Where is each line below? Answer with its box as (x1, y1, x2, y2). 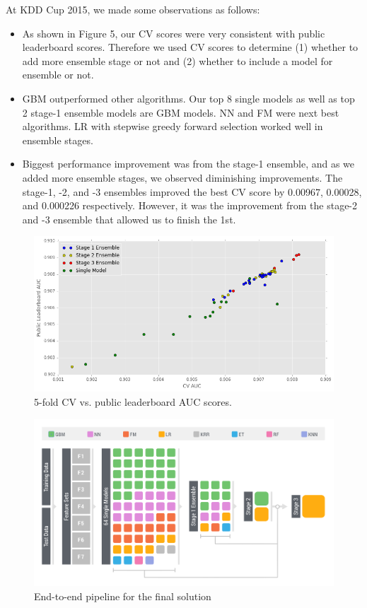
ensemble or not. (22, 67, 94, 82)
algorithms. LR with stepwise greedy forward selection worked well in (22, 119, 323, 134)
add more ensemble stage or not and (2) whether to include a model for (22, 53, 333, 68)
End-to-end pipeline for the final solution (34, 588, 211, 603)
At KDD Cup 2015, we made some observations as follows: (6, 2, 260, 16)
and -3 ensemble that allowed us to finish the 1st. (22, 211, 236, 226)
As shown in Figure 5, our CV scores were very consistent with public (22, 25, 325, 40)
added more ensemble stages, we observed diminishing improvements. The (22, 170, 343, 185)
